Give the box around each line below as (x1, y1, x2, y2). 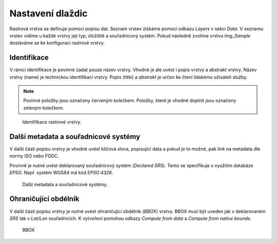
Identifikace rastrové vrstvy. (22, 119, 82, 125)
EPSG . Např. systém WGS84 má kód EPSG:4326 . (9, 170, 113, 176)
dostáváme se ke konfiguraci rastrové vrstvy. (9, 40, 105, 46)
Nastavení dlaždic (9, 8, 88, 19)
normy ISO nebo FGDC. (9, 153, 59, 159)
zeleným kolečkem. (23, 105, 64, 111)
